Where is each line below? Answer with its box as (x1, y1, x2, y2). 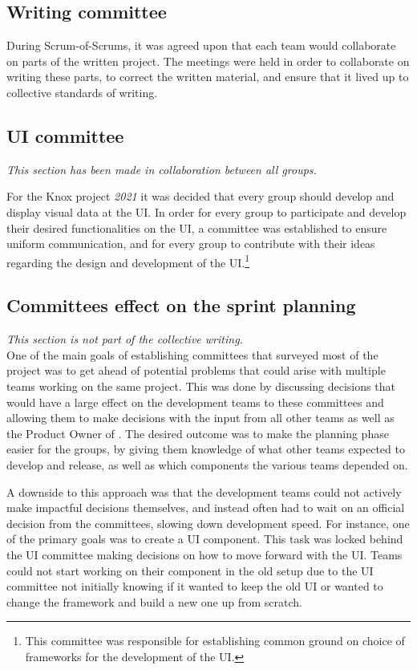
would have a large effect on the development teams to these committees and (6, 393, 384, 410)
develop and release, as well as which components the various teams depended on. (6, 456, 408, 473)
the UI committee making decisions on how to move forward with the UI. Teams (6, 546, 403, 562)
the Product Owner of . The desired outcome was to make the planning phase (6, 424, 389, 441)
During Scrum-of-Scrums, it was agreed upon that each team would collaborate (6, 37, 396, 54)
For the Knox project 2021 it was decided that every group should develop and (6, 188, 395, 205)
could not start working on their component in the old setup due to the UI (6, 562, 374, 579)
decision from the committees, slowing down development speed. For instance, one (6, 514, 410, 531)
